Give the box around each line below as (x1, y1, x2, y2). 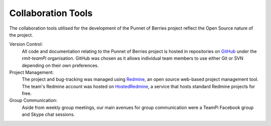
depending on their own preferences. (22, 62, 99, 68)
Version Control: (9, 41, 43, 47)
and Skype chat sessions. (22, 111, 75, 117)
